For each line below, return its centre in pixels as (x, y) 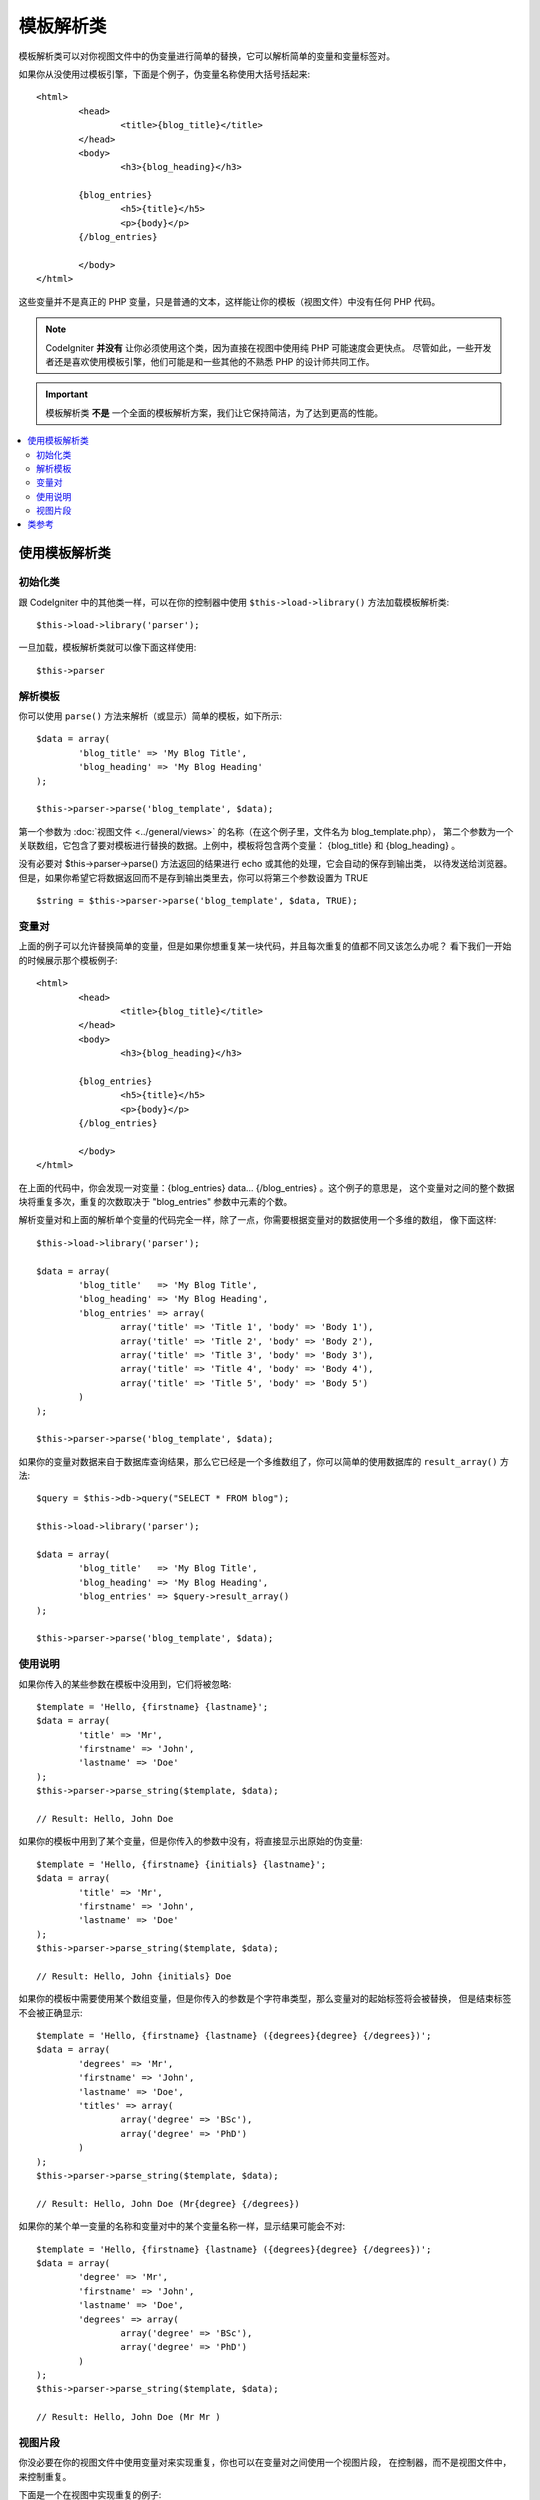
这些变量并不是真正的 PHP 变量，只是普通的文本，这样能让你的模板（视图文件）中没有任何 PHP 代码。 (229, 301)
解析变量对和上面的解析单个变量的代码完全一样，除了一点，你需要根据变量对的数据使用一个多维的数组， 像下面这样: (257, 1220)
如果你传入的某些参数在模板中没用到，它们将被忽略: (125, 1684)
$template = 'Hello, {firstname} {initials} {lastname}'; (181, 1864)
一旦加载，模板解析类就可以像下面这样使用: (107, 647)
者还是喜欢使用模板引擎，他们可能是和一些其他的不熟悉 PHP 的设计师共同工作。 (210, 361)
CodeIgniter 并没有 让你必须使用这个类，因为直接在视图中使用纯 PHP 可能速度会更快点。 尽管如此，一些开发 (268, 347)
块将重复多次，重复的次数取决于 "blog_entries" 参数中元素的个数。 (155, 1202)
